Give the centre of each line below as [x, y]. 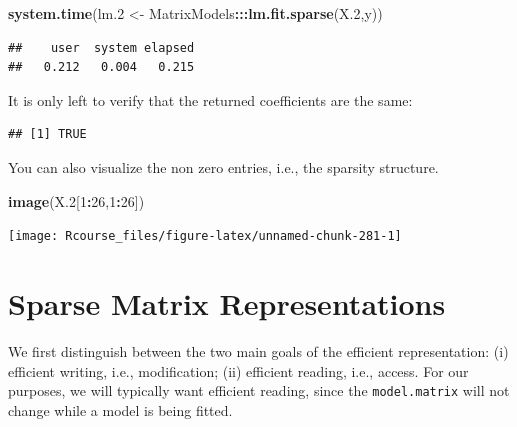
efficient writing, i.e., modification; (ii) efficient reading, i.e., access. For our [238, 370]
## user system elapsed [101, 47]
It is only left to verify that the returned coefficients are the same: [210, 99]
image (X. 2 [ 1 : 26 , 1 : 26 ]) [76, 200]
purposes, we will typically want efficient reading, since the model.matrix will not [259, 390]
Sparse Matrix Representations [227, 303]
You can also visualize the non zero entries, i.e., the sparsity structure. [223, 166]
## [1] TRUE [47, 134]
